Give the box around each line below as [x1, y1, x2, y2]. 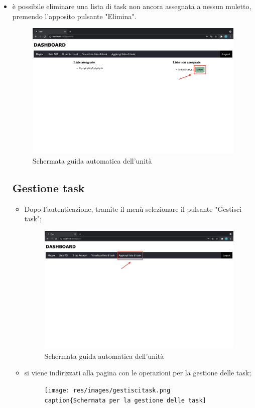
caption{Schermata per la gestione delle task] [44, 396, 206, 404]
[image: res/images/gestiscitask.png [44, 386, 171, 394]
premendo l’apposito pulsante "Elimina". [12, 11, 137, 21]
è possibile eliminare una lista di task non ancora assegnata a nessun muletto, [12, 1, 251, 11]
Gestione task [12, 180, 85, 195]
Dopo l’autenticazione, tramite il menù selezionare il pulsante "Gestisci [24, 203, 242, 214]
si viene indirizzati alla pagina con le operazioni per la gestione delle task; [24, 367, 251, 378]
